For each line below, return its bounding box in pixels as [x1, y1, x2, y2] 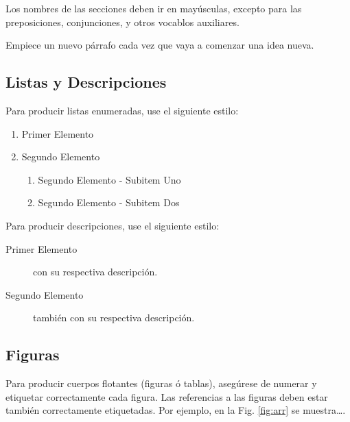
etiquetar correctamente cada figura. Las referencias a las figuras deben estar [5, 389, 328, 404]
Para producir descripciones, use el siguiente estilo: [5, 218, 220, 232]
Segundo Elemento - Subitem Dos [38, 195, 180, 210]
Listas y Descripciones [5, 71, 167, 92]
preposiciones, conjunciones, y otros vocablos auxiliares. [5, 14, 240, 29]
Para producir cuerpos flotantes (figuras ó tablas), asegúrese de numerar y [5, 376, 317, 390]
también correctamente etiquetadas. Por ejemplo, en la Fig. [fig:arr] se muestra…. [5, 403, 346, 417]
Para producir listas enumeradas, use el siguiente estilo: [5, 103, 239, 117]
